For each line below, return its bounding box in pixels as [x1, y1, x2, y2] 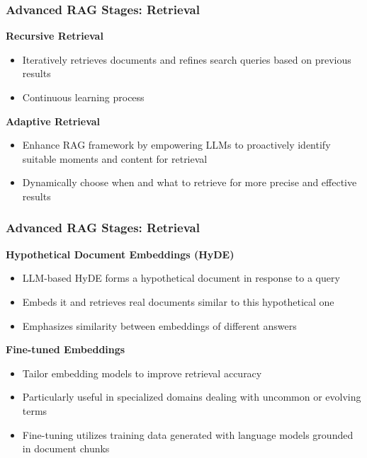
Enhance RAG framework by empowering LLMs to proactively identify [22, 137, 331, 152]
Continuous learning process [22, 90, 145, 104]
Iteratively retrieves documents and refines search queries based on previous [22, 52, 351, 67]
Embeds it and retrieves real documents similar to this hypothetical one [22, 294, 334, 309]
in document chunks [22, 441, 110, 456]
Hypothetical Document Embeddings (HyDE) [6, 246, 235, 261]
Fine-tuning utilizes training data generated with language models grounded [22, 427, 354, 442]
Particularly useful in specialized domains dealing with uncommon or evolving [22, 389, 361, 404]
